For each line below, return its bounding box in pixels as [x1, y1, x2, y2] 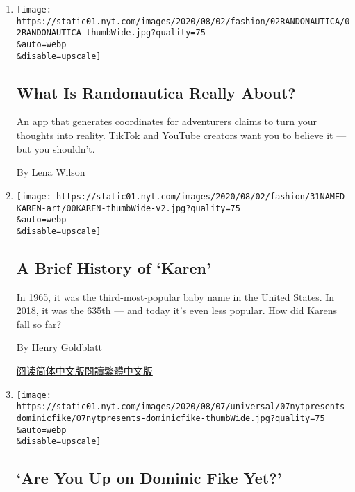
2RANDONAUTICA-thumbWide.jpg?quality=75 [16, 28, 206, 38]
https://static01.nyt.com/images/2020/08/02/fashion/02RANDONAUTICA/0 [16, 16, 350, 26]
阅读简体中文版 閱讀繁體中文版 [16, 363, 153, 378]
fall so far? [16, 316, 62, 331]
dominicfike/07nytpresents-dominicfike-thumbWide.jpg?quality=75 [16, 413, 325, 423]
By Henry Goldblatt [16, 340, 103, 354]
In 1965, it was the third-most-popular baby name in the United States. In [16, 289, 335, 304]
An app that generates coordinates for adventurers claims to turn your [16, 114, 317, 129]
